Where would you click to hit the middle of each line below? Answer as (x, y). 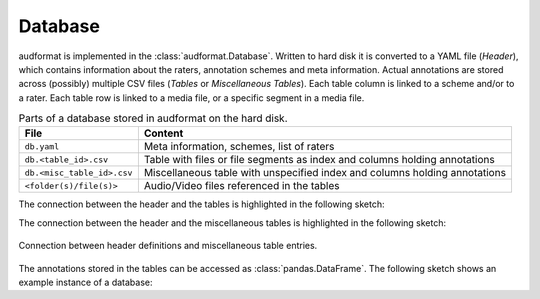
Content (163, 133)
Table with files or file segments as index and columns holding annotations (319, 160)
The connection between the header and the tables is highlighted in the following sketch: (201, 204)
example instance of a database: (86, 282)
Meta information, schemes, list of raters (239, 147)
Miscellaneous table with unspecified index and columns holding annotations (325, 173)
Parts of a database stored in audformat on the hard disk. (153, 118)
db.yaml (42, 146)
